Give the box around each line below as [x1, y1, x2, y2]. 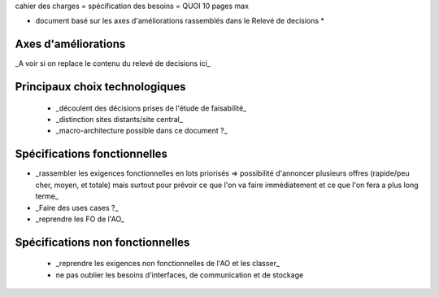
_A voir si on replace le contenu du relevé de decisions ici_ [15, 59, 211, 68]
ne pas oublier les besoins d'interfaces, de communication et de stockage [55, 269, 304, 280]
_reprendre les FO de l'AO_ [35, 214, 125, 224]
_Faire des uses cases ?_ [35, 203, 119, 212]
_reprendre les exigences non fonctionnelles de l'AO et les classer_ [55, 259, 280, 269]
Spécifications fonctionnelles [15, 147, 168, 161]
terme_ [35, 191, 59, 201]
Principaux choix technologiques [15, 80, 186, 94]
